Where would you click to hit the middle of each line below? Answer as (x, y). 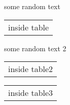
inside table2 (31, 69)
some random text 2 (35, 48)
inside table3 (31, 93)
